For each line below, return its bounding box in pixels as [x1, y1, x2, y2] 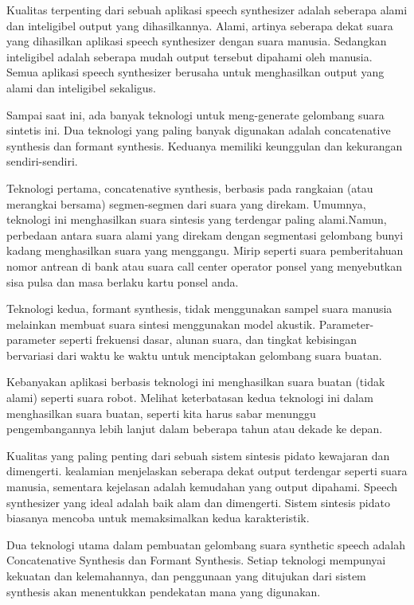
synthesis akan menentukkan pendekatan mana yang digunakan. [6, 583, 321, 599]
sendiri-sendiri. [6, 153, 78, 170]
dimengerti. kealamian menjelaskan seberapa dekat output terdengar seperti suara [6, 463, 408, 479]
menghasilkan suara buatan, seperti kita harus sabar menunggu [6, 404, 316, 421]
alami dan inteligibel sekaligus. [6, 79, 157, 96]
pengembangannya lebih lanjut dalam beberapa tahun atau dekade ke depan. [6, 420, 383, 437]
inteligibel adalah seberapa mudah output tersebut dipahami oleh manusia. [6, 48, 373, 64]
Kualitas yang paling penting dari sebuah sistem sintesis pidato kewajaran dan [6, 447, 390, 463]
